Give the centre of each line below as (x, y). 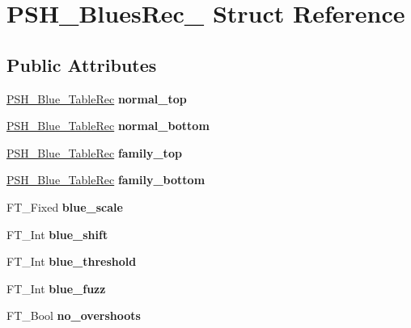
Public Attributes (82, 64)
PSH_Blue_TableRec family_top (94, 152)
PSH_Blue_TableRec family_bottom (106, 180)
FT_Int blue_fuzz (56, 288)
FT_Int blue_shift (57, 234)
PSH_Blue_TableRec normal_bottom (108, 126)
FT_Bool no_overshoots (74, 315)
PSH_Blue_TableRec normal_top (97, 98)
